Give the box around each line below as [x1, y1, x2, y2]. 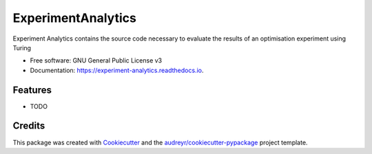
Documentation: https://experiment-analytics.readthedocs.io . [30, 66, 204, 74]
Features [12, 84, 52, 96]
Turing [12, 43, 31, 52]
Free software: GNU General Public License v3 [30, 56, 163, 65]
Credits [12, 120, 45, 132]
